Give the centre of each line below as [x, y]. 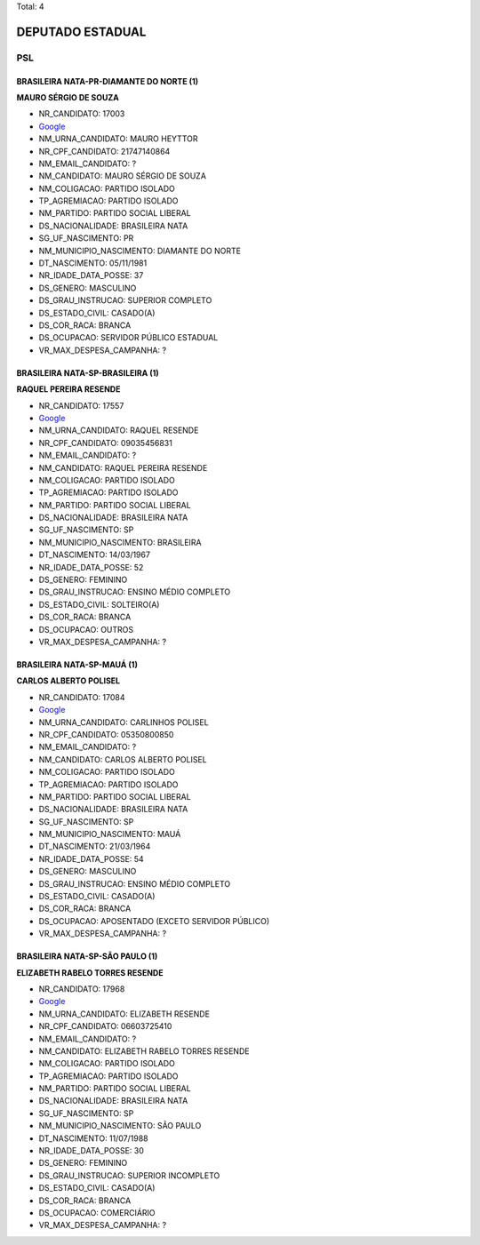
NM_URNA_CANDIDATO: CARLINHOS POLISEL [124, 722]
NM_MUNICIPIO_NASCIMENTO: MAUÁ [110, 834]
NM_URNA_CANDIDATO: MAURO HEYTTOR [118, 139]
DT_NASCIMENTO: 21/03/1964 [95, 846]
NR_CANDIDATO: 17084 [82, 697]
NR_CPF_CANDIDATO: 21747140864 [104, 151]
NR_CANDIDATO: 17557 [81, 405]
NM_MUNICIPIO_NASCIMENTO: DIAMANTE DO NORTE [140, 251]
